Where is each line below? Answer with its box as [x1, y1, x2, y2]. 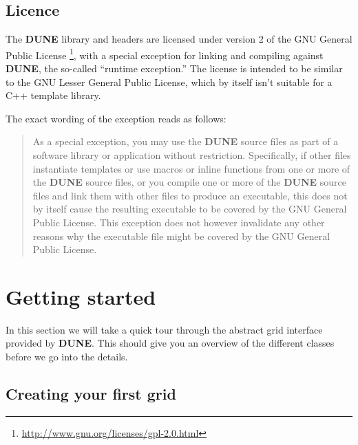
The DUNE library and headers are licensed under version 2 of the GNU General [6, 32, 352, 46]
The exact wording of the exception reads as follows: [6, 111, 227, 125]
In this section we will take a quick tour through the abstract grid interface [6, 322, 323, 336]
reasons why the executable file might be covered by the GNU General [32, 228, 330, 243]
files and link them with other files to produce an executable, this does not [32, 188, 348, 202]
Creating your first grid [6, 383, 176, 404]
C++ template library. [6, 88, 101, 102]
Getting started [6, 282, 156, 310]
